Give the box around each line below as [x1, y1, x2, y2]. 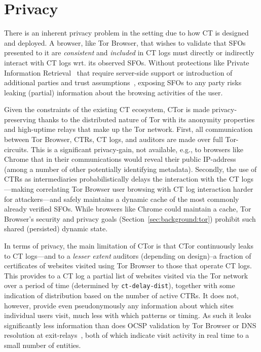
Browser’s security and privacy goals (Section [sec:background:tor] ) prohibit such [4, 213, 256, 224]
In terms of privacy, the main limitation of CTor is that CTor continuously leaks [4, 240, 254, 251]
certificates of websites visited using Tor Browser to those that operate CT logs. [4, 260, 252, 271]
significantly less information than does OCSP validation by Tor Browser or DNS [4, 320, 256, 330]
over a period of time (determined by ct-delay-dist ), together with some [4, 280, 235, 291]
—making [4, 184, 34, 194]
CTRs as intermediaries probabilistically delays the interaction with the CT [4, 173, 239, 184]
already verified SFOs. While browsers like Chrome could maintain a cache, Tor [4, 203, 251, 214]
